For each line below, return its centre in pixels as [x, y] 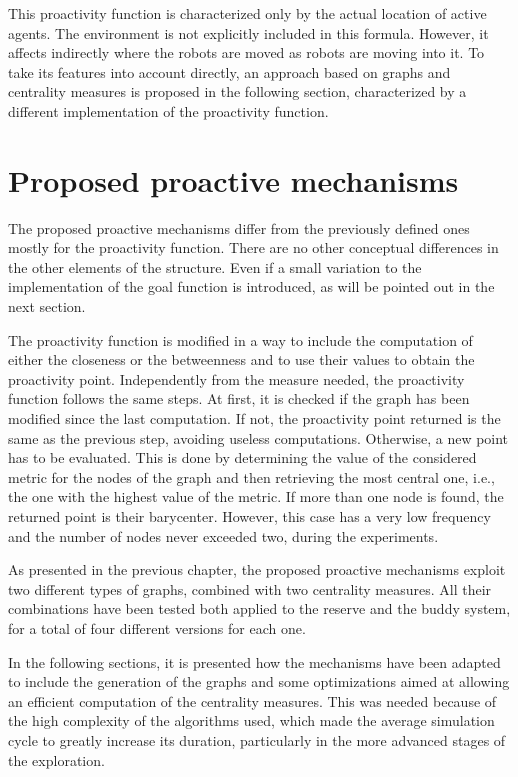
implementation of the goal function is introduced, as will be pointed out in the [251, 286]
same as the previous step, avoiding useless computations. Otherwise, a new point [258, 437]
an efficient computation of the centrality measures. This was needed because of [252, 700]
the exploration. [56, 759]
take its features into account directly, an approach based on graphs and [229, 71]
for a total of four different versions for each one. [157, 627]
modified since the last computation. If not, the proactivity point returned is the [254, 418]
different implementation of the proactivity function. [168, 110]
